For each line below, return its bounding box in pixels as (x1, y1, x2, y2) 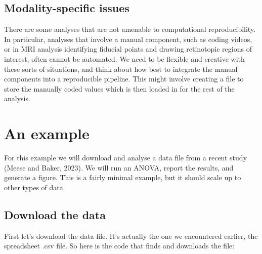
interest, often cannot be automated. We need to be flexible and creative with (4, 53, 245, 64)
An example (4, 123, 90, 144)
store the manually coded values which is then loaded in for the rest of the (4, 83, 235, 94)
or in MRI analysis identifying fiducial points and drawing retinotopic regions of (4, 44, 252, 54)
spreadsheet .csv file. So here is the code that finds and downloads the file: (4, 240, 235, 251)
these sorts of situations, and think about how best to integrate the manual (4, 63, 238, 74)
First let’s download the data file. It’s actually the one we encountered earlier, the (4, 230, 258, 241)
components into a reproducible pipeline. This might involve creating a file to (4, 73, 244, 84)
